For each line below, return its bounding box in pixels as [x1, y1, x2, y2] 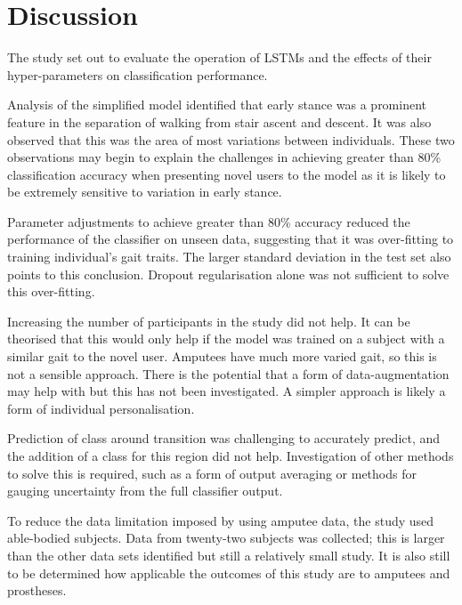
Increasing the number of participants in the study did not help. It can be [7, 311, 410, 330]
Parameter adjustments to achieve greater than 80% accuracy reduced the [7, 212, 410, 230]
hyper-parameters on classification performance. [7, 65, 268, 84]
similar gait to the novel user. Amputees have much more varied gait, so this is [7, 347, 437, 366]
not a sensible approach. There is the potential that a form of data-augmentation [7, 364, 450, 383]
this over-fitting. [7, 282, 95, 301]
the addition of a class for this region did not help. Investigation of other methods [7, 447, 454, 464]
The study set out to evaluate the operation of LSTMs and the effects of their [7, 48, 432, 67]
